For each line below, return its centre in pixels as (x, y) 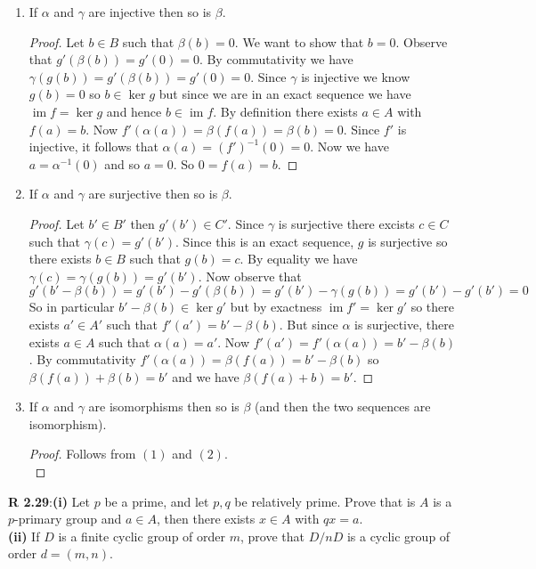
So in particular (72, 307)
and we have (206, 376)
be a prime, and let (157, 501)
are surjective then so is (153, 194)
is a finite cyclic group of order (142, 536)
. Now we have (349, 146)
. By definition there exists (285, 111)
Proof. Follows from (82, 454)
